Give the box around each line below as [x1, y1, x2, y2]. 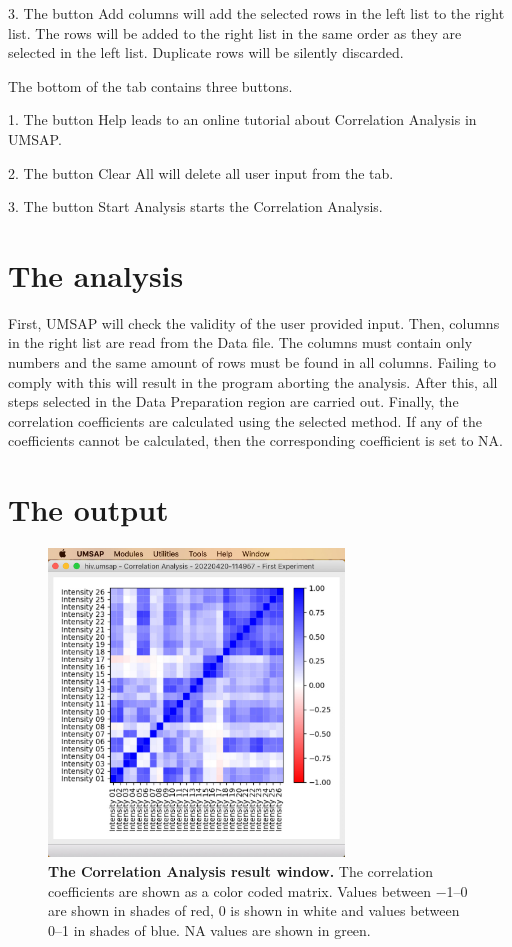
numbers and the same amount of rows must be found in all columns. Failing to [8, 352, 496, 373]
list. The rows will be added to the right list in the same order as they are [8, 22, 462, 43]
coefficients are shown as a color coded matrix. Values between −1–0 [48, 880, 468, 901]
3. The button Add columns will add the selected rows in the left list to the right [8, 3, 505, 23]
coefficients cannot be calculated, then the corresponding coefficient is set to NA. [8, 430, 503, 451]
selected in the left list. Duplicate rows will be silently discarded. [8, 42, 404, 63]
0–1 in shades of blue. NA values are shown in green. [48, 919, 371, 940]
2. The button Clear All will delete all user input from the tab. [8, 162, 394, 183]
